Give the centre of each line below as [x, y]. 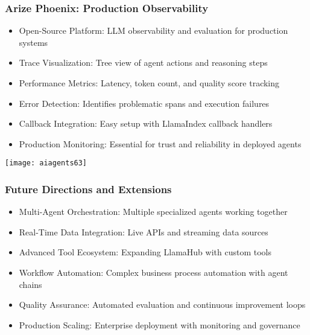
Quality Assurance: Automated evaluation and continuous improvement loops [162, 305]
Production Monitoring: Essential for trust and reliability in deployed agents [160, 143]
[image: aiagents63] [46, 163]
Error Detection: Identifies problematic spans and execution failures [144, 103]
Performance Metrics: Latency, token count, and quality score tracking [149, 83]
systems [33, 42]
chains [30, 284]
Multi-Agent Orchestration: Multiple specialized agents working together [153, 212]
